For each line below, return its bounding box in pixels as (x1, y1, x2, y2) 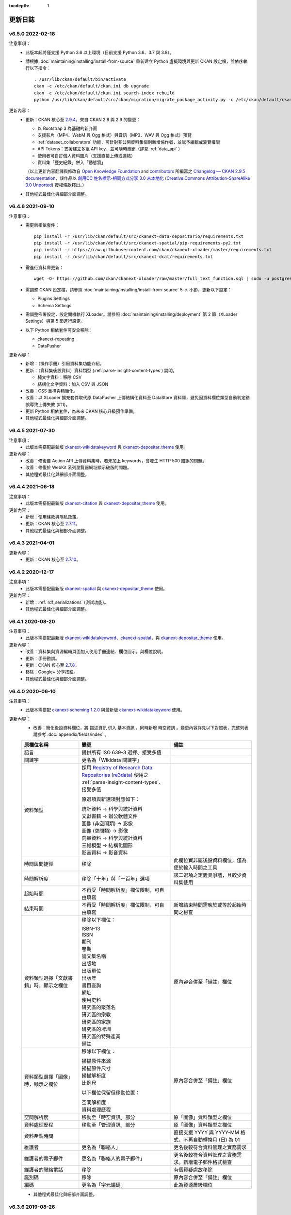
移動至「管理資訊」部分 (81, 1121, 135, 1128)
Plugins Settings (37, 295, 70, 301)
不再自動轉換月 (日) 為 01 (183, 1136, 240, 1143)
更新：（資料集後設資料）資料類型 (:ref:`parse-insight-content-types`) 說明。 (25, 367, 177, 373)
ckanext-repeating (37, 336, 75, 342)
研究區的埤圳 (81, 1025, 111, 1032)
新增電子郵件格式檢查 (183, 1159, 232, 1165)
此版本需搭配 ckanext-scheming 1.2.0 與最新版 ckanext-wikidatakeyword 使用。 (25, 707, 185, 713)
